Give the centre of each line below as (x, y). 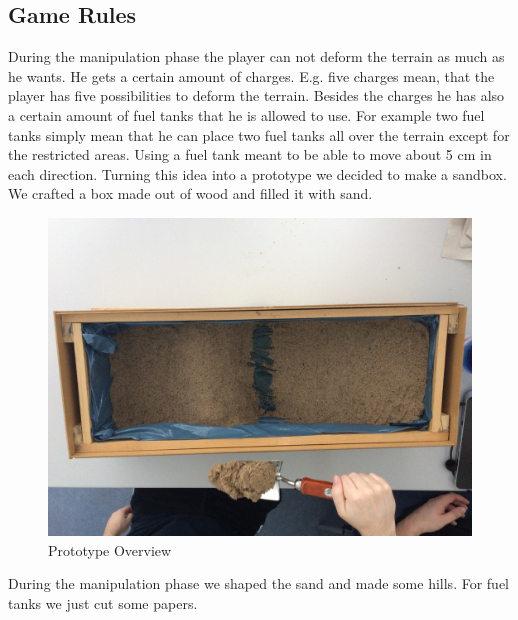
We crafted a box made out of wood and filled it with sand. (190, 193)
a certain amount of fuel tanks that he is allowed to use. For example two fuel (246, 114)
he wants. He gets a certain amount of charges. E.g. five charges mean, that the (251, 75)
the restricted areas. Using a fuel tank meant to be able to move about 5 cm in (250, 154)
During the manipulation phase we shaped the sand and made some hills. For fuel (258, 583)
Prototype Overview (110, 549)
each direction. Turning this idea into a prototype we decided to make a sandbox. (257, 173)
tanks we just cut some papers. (103, 602)
